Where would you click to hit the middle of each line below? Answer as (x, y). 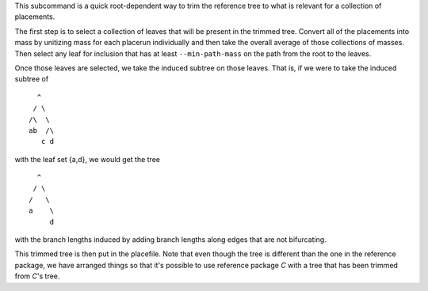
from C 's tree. (37, 276)
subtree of (32, 79)
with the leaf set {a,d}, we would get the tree (87, 159)
